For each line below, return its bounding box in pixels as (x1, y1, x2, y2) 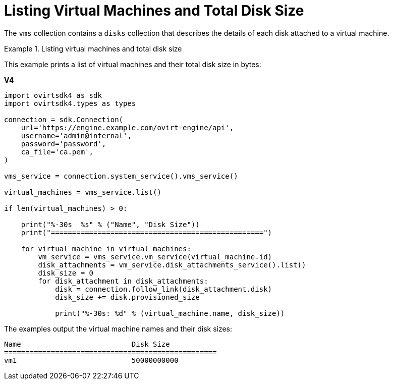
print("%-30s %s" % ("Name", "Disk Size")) (21, 220, 200, 229)
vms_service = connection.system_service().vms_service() (4, 172, 238, 180)
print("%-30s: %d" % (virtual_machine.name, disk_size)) (55, 309, 285, 317)
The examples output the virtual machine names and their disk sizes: (4, 324, 233, 333)
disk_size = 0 (38, 268, 94, 277)
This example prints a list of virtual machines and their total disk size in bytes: (4, 60, 261, 69)
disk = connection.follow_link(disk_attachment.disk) (55, 285, 272, 293)
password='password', (21, 139, 106, 148)
